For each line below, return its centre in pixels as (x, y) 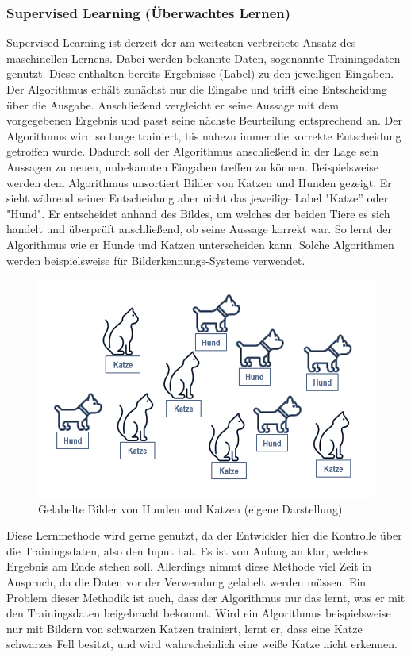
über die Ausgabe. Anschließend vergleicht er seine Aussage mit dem (173, 104)
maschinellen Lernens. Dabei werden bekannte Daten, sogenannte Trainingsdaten (204, 58)
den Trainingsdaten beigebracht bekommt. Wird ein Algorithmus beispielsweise (199, 613)
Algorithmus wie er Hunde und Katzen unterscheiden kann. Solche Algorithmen (200, 244)
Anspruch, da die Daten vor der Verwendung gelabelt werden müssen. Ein (186, 582)
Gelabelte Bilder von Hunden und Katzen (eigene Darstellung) (190, 508)
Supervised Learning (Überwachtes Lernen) (149, 12)
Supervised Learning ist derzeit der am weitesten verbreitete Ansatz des (181, 42)
